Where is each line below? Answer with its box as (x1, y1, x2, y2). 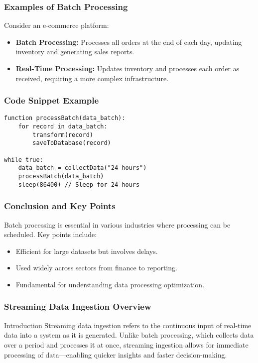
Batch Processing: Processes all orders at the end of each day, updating (15, 36, 242, 47)
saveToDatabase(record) (32, 139, 111, 147)
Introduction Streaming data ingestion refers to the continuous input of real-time (4, 320, 252, 330)
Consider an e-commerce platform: (4, 20, 109, 30)
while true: (4, 156, 43, 163)
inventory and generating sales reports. (15, 46, 134, 57)
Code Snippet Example (4, 94, 99, 107)
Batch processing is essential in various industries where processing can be (4, 219, 231, 230)
